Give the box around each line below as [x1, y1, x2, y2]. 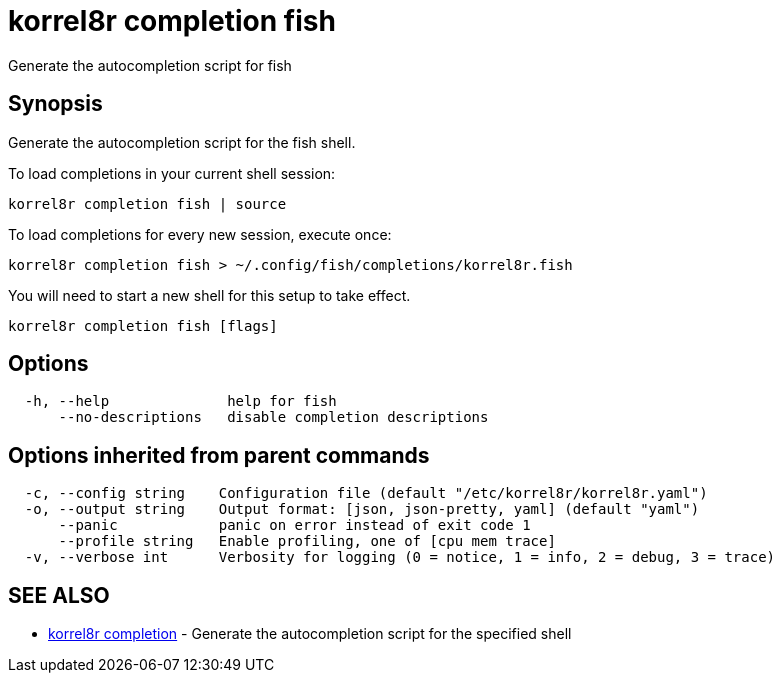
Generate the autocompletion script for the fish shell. [8, 133, 356, 151]
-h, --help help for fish [24, 393, 337, 410]
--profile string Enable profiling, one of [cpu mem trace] [58, 533, 556, 550]
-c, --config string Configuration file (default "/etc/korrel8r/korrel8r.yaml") [24, 485, 708, 502]
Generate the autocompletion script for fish [8, 56, 292, 74]
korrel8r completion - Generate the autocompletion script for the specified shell [48, 625, 572, 643]
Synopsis [8, 91, 103, 117]
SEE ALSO [8, 582, 110, 608]
